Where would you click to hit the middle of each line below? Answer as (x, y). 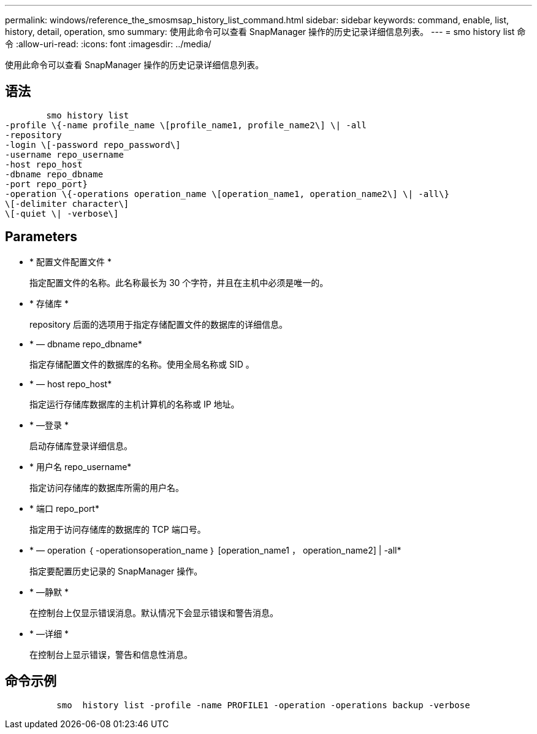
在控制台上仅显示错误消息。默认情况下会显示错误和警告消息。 (154, 612)
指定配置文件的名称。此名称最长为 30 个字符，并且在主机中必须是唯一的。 (179, 282)
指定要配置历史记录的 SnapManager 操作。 (116, 571)
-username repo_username (64, 154)
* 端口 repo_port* (64, 508)
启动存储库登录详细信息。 (81, 446)
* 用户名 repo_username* (81, 466)
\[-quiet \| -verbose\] (62, 213)
